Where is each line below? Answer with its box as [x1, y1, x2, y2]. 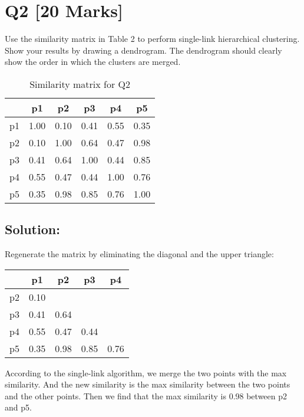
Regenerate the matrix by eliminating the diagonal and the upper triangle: [5, 248, 274, 260]
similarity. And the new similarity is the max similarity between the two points [5, 378, 290, 390]
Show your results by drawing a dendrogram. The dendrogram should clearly [5, 44, 282, 56]
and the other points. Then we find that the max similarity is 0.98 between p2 [5, 389, 288, 402]
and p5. [5, 401, 32, 413]
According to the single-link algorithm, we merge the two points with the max [5, 366, 287, 379]
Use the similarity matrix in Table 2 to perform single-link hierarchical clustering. [5, 32, 300, 45]
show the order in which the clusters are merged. [5, 55, 181, 68]
